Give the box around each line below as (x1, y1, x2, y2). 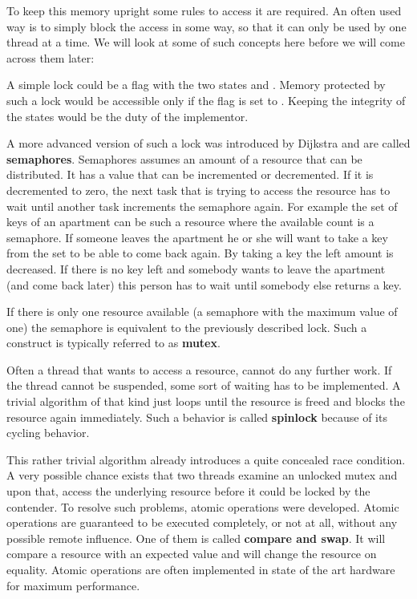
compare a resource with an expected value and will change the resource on (6, 545, 377, 562)
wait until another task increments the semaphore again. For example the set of (6, 197, 398, 214)
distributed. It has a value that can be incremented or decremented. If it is (6, 166, 374, 183)
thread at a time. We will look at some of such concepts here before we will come (6, 34, 405, 51)
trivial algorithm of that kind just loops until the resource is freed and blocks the (6, 393, 405, 410)
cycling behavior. (6, 424, 90, 441)
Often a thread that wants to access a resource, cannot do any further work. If (6, 361, 392, 378)
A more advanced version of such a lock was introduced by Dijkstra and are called (6, 135, 411, 152)
